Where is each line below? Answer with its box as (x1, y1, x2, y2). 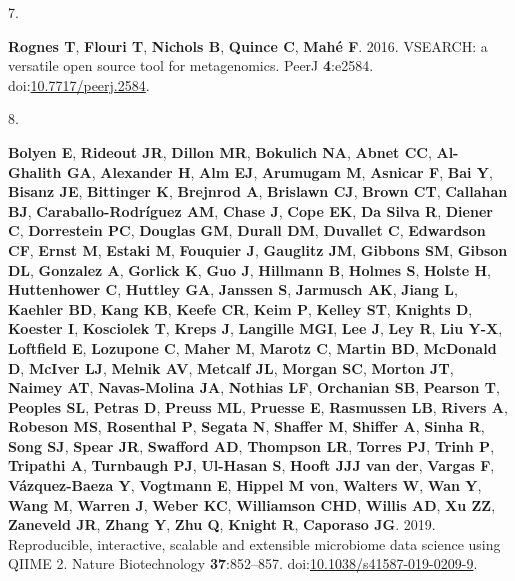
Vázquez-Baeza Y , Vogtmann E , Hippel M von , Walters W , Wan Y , (8, 475, 482, 496)
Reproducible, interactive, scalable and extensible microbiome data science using (8, 533, 501, 554)
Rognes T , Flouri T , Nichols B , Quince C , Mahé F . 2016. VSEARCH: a (8, 35, 488, 56)
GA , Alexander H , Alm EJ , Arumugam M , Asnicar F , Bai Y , (66, 161, 493, 182)
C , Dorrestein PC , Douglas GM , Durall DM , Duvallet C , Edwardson (8, 220, 486, 241)
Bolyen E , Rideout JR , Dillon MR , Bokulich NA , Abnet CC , (8, 141, 432, 162)
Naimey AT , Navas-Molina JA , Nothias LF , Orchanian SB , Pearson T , (8, 377, 500, 398)
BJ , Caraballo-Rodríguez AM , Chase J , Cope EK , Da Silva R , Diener (8, 200, 493, 221)
